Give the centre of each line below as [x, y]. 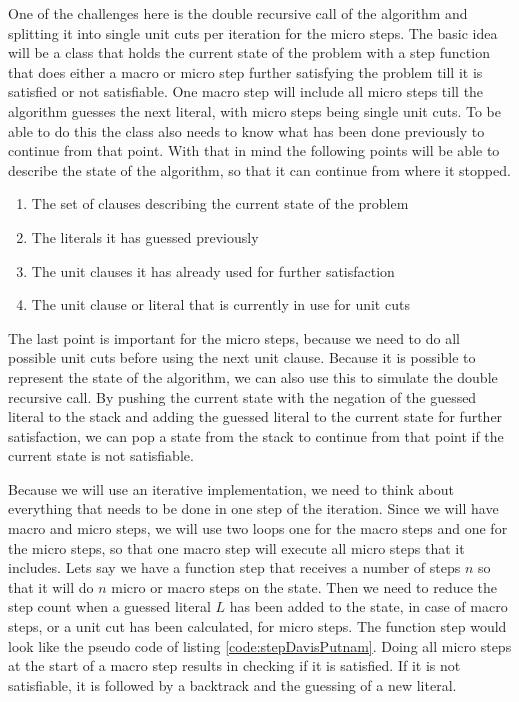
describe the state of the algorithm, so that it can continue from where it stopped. [259, 169]
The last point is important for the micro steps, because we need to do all [234, 337]
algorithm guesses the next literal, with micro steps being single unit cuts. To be [254, 110]
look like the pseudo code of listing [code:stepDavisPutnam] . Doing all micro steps [260, 645]
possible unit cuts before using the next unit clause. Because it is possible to [242, 357]
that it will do [51, 586]
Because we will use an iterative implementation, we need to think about [231, 488]
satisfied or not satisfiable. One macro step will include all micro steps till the [246, 91]
